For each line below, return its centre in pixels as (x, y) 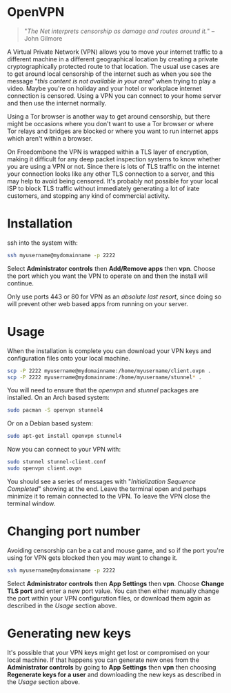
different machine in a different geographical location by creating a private (113, 59)
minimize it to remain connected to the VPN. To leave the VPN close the (109, 496)
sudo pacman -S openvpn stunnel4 (55, 410)
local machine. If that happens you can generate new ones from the (103, 660)
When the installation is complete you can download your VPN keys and (109, 351)
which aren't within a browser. (50, 138)
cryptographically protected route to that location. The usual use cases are (113, 66)
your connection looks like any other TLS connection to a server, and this (111, 174)
